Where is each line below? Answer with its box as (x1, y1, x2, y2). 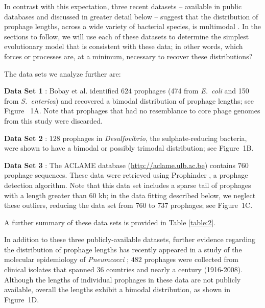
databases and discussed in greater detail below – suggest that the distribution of (4, 11, 258, 21)
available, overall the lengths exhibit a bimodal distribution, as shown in (4, 284, 230, 295)
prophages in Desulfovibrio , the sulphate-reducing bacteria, (62, 132, 247, 143)
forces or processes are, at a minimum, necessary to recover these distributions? (4, 51, 253, 61)
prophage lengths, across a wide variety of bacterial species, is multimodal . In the (4, 21, 261, 32)
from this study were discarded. (4, 115, 103, 126)
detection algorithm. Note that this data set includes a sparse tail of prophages (4, 179, 251, 190)
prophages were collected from (144, 254, 238, 265)
